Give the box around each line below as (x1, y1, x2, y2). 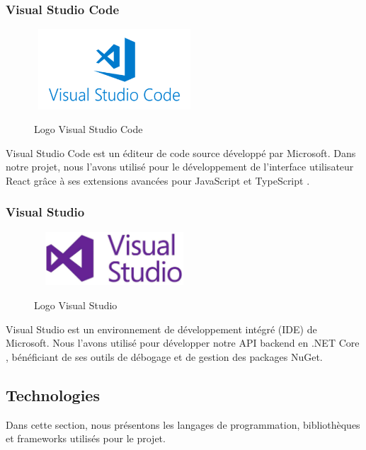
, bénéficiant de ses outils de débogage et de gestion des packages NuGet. (6, 349, 323, 364)
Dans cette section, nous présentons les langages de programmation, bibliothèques (6, 417, 360, 432)
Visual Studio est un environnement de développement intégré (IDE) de (6, 321, 317, 336)
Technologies (6, 383, 100, 405)
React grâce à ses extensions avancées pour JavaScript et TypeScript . (6, 173, 310, 187)
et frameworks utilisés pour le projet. (6, 431, 166, 446)
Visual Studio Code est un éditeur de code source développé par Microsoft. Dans (6, 145, 356, 160)
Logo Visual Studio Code (34, 122, 143, 137)
